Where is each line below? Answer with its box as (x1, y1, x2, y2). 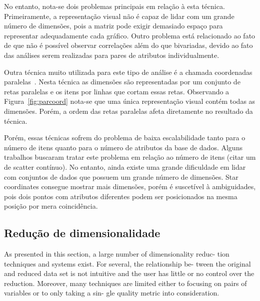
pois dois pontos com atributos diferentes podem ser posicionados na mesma (4, 191, 237, 201)
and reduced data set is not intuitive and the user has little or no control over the (4, 268, 254, 279)
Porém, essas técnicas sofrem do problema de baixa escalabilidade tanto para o (4, 132, 245, 143)
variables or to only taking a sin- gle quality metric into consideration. (4, 288, 219, 298)
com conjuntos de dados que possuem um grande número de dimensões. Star (4, 171, 238, 182)
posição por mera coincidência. (4, 201, 98, 211)
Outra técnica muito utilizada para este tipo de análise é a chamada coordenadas (4, 66, 252, 77)
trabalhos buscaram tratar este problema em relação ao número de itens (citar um (4, 152, 256, 162)
